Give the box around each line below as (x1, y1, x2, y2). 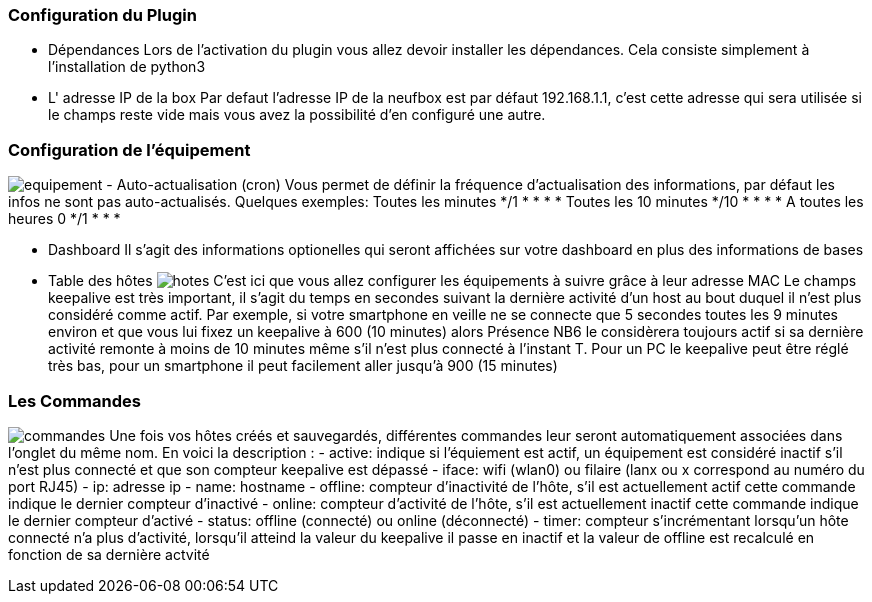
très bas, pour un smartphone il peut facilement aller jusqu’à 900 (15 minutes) (48, 357, 558, 375)
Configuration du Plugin (8, 5, 197, 25)
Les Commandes (8, 390, 141, 411)
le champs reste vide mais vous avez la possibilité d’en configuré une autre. (48, 106, 546, 124)
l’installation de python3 (48, 58, 206, 76)
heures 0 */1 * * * (8, 210, 121, 228)
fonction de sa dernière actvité (8, 545, 210, 563)
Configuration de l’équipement (8, 139, 251, 160)
